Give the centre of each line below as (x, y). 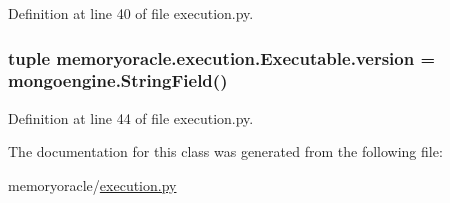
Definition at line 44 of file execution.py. (131, 117)
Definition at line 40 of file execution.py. (131, 13)
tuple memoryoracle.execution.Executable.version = (222, 57)
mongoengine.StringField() (118, 80)
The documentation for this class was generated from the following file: (225, 151)
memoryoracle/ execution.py (92, 184)
